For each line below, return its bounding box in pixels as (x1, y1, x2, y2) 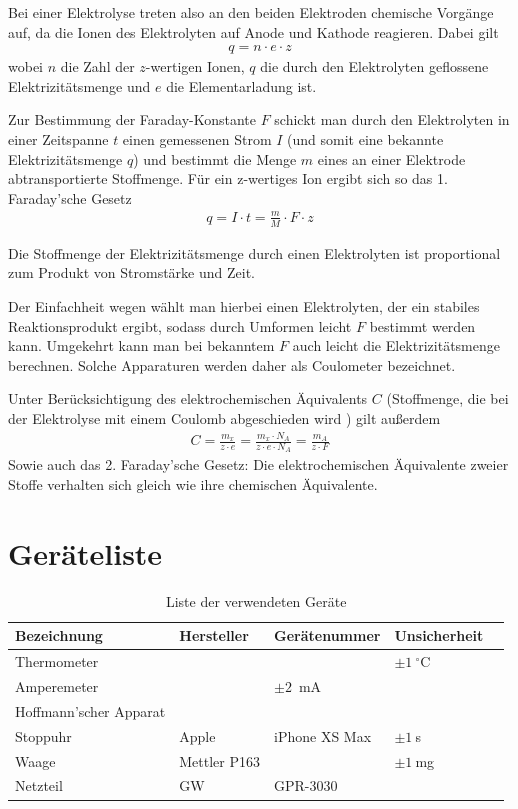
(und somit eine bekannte (287, 129, 444, 149)
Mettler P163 (179, 750, 261, 771)
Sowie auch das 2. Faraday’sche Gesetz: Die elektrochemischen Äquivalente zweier (8, 454, 509, 475)
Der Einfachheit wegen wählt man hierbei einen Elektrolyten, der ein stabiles (8, 295, 480, 316)
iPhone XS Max (274, 725, 372, 746)
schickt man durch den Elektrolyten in (274, 109, 510, 130)
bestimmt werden (369, 315, 476, 336)
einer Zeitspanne (8, 129, 109, 149)
